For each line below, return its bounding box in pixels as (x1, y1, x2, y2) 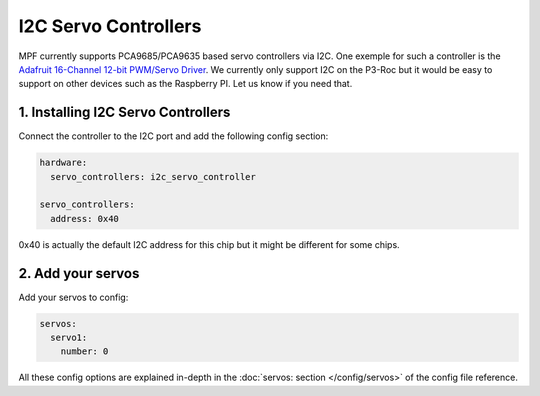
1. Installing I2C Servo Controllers (18, 104, 231, 121)
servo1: (50, 332, 88, 344)
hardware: (39, 157, 88, 169)
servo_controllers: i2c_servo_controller (50, 171, 257, 182)
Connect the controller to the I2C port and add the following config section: (18, 130, 329, 142)
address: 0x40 (50, 213, 120, 224)
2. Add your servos (18, 265, 140, 282)
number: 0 (60, 346, 109, 357)
